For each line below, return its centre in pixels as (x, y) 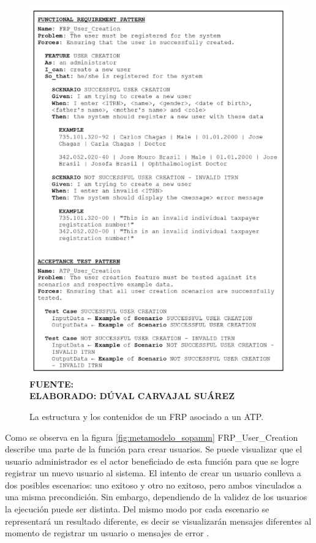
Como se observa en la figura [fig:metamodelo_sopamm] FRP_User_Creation (152, 437)
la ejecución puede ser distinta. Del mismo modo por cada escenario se (137, 509)
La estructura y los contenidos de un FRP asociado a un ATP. (147, 416)
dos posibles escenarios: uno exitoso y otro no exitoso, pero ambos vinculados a (153, 485)
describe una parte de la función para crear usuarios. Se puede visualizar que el (154, 449)
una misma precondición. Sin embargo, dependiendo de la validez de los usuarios (156, 497)
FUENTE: (51, 384)
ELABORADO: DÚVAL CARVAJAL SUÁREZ (132, 396)
